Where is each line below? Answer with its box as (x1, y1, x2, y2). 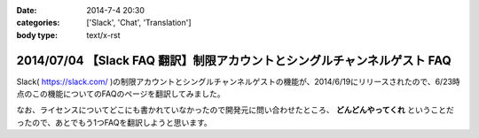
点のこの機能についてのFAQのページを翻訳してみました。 (16, 88, 225, 99)
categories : (16, 18, 60, 28)
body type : (16, 29, 58, 40)
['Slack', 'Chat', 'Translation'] (86, 18, 192, 28)
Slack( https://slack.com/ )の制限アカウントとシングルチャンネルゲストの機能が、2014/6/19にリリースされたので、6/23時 (16, 76, 460, 87)
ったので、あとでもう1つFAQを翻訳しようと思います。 (16, 117, 212, 127)
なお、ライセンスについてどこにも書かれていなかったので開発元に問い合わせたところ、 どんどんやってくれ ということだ (16, 104, 454, 115)
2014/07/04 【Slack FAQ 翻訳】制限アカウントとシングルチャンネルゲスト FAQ (16, 53, 452, 68)
